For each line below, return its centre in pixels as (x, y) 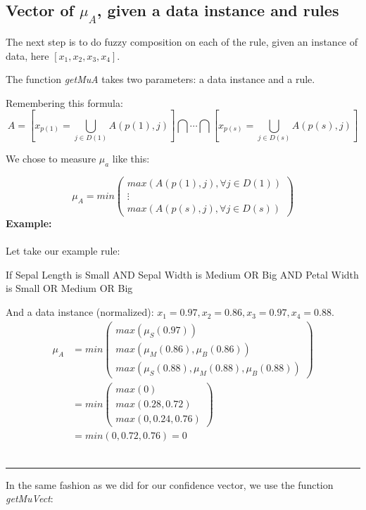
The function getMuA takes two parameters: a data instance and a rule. (160, 79)
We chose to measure (51, 159)
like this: (131, 159)
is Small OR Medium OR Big (69, 288)
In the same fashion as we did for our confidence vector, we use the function (170, 484)
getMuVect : (30, 498)
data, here (27, 55)
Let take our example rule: (63, 251)
